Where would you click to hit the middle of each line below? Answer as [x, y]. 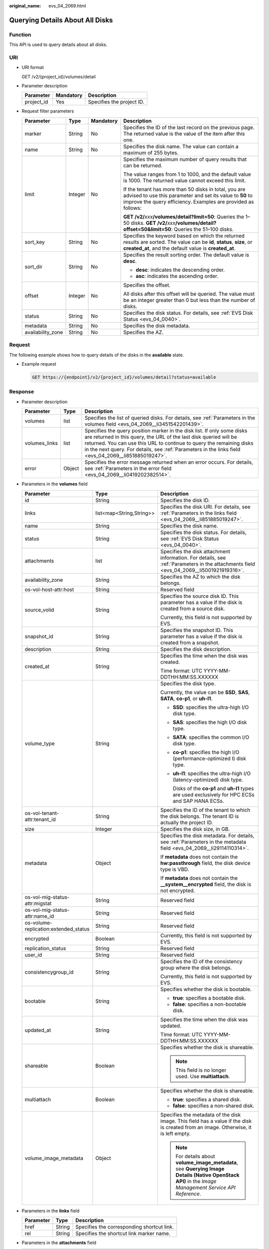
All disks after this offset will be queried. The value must [189, 294]
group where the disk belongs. [196, 968]
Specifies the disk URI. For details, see [205, 507]
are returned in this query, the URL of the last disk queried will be [161, 437]
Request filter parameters [48, 111]
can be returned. [143, 165]
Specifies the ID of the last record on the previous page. [189, 127]
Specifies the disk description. [196, 649]
